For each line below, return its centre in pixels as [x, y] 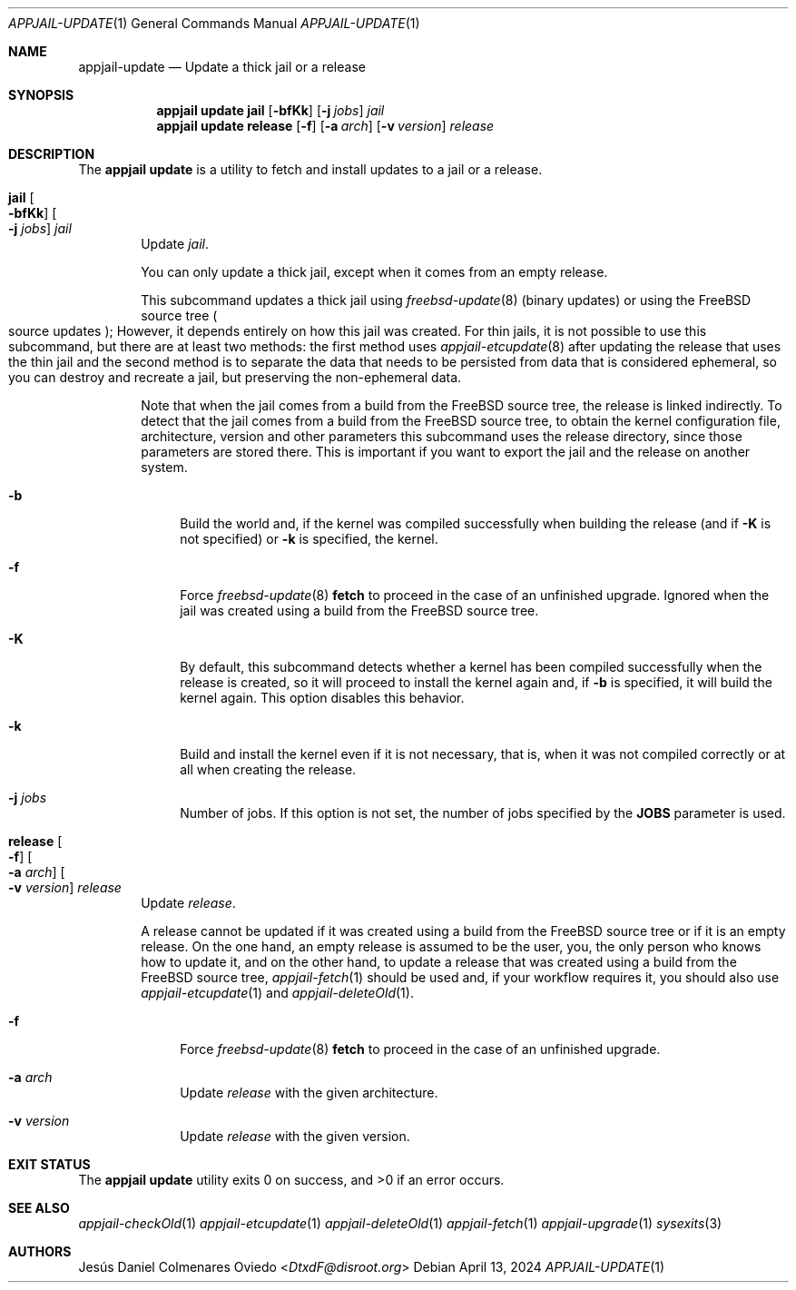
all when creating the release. [268, 769]
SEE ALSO [39, 1208]
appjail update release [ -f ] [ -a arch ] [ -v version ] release [325, 126]
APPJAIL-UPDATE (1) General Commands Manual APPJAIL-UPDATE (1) [214, 23]
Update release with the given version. [295, 1136]
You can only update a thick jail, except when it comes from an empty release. [374, 272]
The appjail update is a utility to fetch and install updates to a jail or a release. [310, 169]
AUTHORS [40, 1251]
